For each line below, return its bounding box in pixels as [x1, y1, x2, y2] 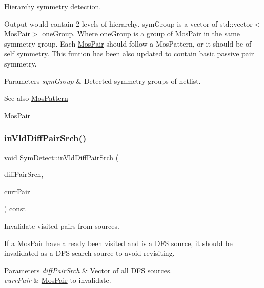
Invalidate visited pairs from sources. [4, 220, 119, 231]
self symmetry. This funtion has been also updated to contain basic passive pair [4, 48, 254, 59]
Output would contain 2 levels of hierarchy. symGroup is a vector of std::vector [4, 18, 253, 29]
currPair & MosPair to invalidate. [4, 275, 111, 285]
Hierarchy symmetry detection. [4, 1, 101, 11]
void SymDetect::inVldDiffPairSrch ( [4, 151, 119, 162]
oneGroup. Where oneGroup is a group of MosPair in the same [42, 28, 240, 39]
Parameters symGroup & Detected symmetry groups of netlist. [4, 75, 201, 86]
